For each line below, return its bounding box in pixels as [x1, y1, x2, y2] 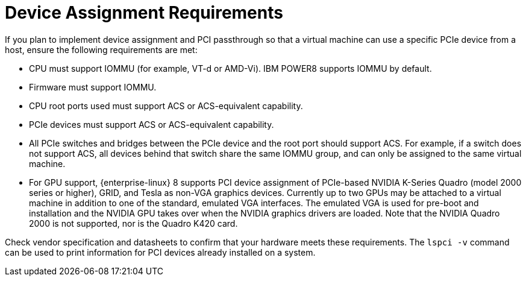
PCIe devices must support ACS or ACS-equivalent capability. [29, 119, 274, 130]
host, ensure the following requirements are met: [5, 44, 198, 55]
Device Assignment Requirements [5, 2, 283, 23]
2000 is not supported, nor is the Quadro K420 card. [29, 218, 238, 229]
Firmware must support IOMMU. [29, 81, 157, 92]
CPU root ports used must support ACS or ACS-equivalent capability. [29, 100, 303, 111]
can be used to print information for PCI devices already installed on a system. [5, 247, 316, 257]
